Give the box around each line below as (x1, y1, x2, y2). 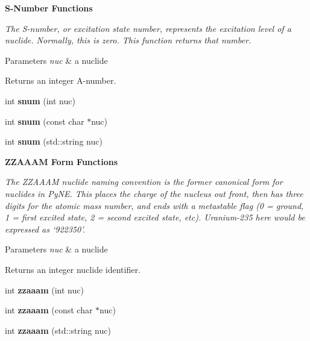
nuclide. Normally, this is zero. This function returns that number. (5, 34, 251, 46)
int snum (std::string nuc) (5, 135, 103, 148)
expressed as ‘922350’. (5, 222, 85, 235)
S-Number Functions (5, 2, 93, 14)
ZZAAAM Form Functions (5, 155, 118, 167)
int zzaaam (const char (5, 304, 93, 316)
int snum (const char (5, 114, 84, 127)
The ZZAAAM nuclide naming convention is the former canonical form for (5, 175, 283, 188)
